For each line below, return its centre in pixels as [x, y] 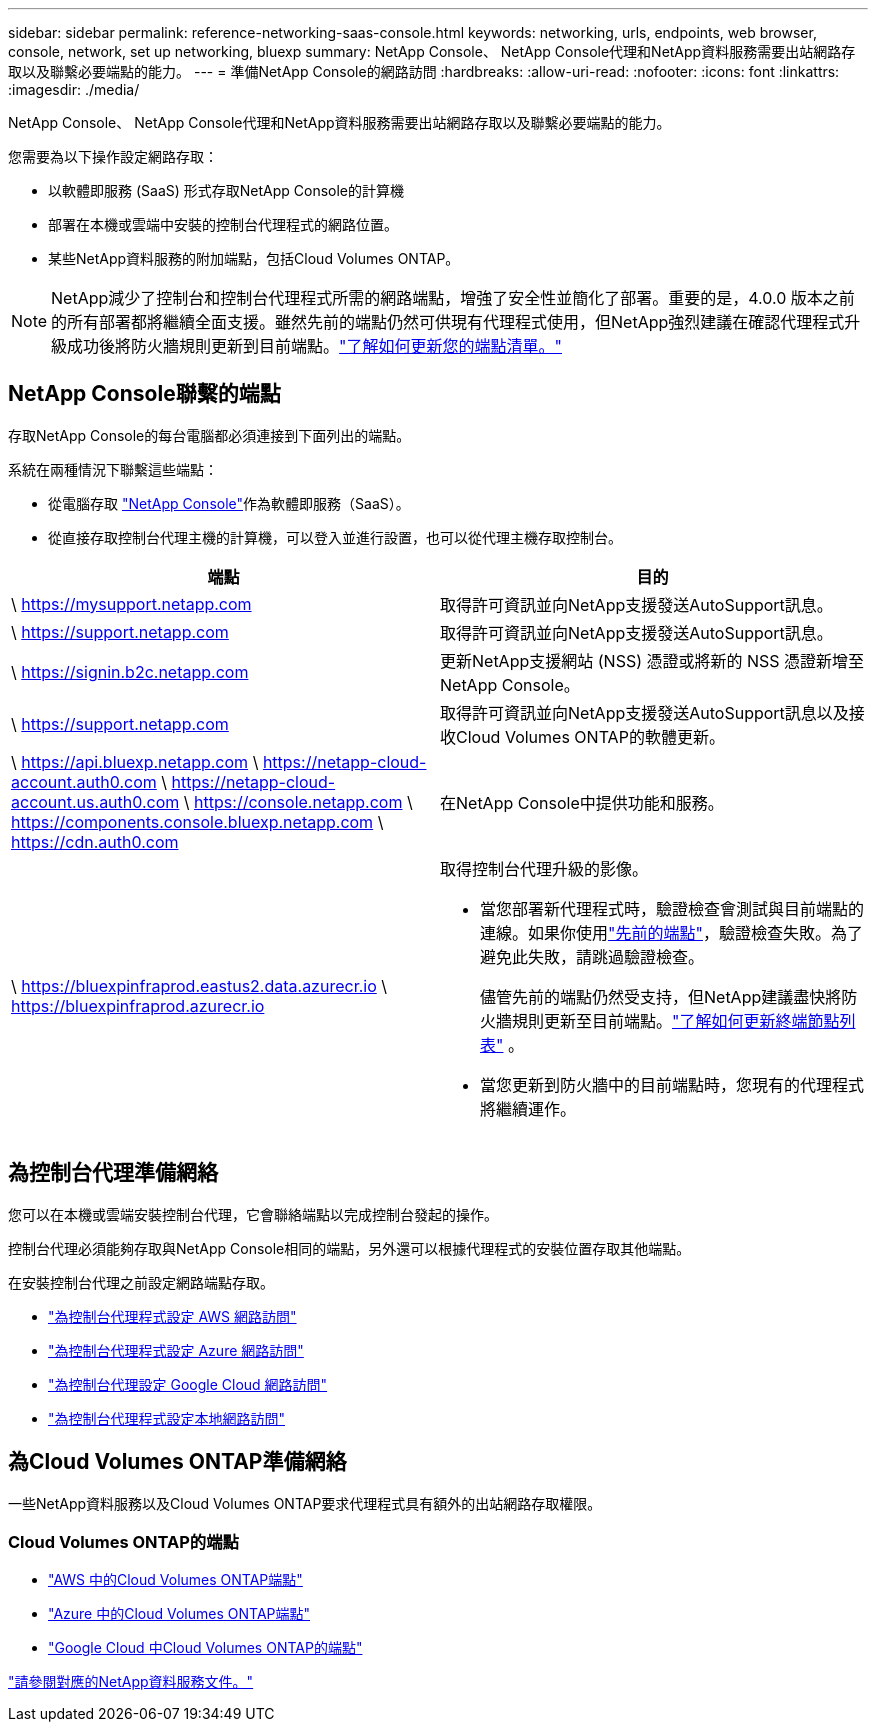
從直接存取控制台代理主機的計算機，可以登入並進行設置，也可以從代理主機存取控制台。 [335, 537]
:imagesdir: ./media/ [74, 89]
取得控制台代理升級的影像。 [544, 868]
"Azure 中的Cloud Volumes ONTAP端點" [179, 1614]
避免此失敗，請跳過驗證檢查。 [592, 956]
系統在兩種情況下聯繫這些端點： [113, 469]
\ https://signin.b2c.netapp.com [130, 671]
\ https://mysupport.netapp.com [131, 603]
